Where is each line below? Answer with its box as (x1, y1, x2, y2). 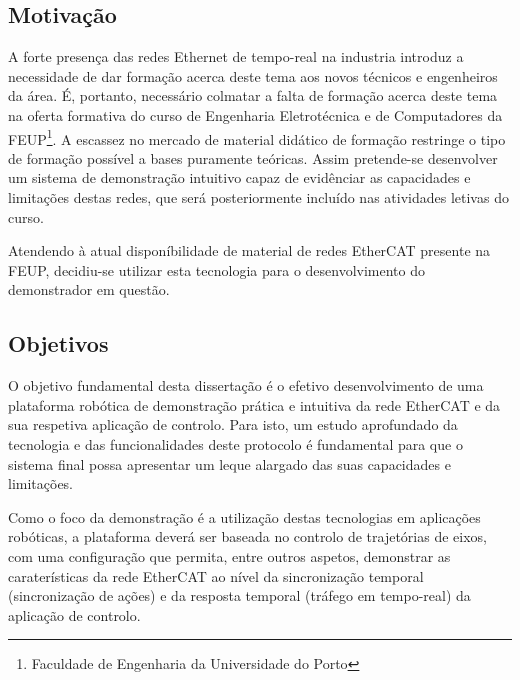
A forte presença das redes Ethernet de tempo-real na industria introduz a (8, 46, 464, 67)
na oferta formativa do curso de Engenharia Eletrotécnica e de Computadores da (8, 104, 503, 125)
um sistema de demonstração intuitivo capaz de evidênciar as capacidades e (8, 167, 471, 188)
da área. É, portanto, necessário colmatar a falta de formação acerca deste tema (8, 85, 498, 106)
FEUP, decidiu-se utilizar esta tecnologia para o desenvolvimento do (8, 259, 426, 280)
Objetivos (8, 328, 109, 359)
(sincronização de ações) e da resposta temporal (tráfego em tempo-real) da (8, 585, 471, 606)
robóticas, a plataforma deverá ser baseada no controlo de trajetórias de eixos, (8, 526, 487, 547)
